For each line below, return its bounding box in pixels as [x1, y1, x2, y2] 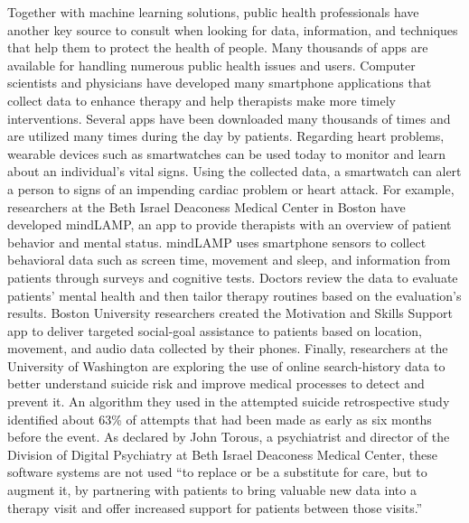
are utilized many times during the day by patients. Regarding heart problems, [7, 126, 445, 145]
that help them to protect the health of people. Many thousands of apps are [7, 38, 428, 57]
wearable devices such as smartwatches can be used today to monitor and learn [7, 144, 446, 163]
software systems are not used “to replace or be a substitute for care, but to [7, 462, 427, 481]
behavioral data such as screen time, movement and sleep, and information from [7, 250, 451, 269]
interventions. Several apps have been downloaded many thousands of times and [7, 108, 451, 127]
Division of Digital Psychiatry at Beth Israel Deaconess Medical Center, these [7, 444, 437, 463]
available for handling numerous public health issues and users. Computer [7, 55, 416, 74]
